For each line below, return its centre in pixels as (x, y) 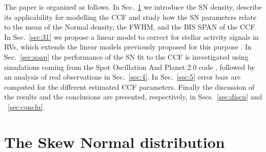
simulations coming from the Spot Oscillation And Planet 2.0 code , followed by (130, 67)
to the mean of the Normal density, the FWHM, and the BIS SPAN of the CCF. (131, 27)
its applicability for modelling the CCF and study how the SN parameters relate (130, 17)
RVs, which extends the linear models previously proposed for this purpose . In (128, 47)
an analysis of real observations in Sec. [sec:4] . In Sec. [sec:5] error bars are (122, 77)
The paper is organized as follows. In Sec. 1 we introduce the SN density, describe (133, 7)
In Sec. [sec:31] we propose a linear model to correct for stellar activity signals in (131, 36)
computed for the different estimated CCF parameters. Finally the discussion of (129, 86)
